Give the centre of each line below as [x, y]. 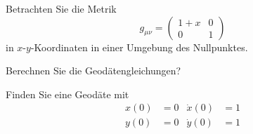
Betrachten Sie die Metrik [61, 8]
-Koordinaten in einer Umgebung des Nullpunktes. [139, 47]
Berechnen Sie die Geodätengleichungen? [93, 71]
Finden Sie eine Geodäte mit [67, 94]
